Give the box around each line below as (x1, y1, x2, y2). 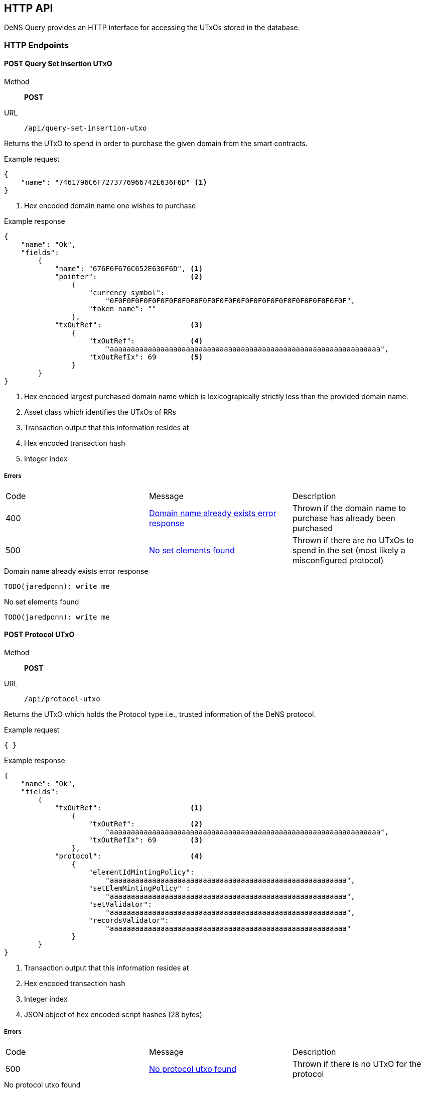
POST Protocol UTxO (4, 630, 75, 639)
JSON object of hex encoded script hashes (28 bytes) (24, 1010, 202, 1019)
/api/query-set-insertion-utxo (24, 124, 147, 133)
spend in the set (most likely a (292, 545, 405, 555)
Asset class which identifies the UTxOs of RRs (24, 408, 176, 417)
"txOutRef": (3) (55, 321, 203, 329)
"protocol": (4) (55, 852, 203, 861)
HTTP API (4, 2, 53, 15)
